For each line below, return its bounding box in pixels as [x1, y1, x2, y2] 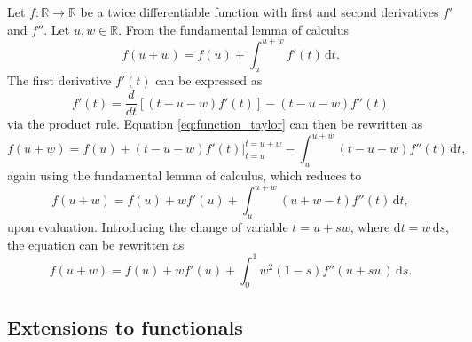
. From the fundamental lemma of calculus [118, 20, 349, 38]
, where [350, 217, 390, 235]
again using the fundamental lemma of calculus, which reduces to [7, 166, 362, 185]
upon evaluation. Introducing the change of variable [7, 217, 288, 235]
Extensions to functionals [7, 313, 243, 340]
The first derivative [7, 71, 112, 90]
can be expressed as [155, 71, 263, 90]
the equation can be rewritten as [7, 235, 185, 253]
